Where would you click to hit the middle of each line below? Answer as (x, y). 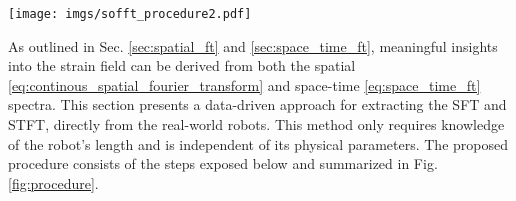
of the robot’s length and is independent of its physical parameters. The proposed (258, 143)
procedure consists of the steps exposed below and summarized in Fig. (223, 163)
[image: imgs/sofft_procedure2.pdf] (130, 14)
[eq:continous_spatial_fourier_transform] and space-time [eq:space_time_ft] (244, 84)
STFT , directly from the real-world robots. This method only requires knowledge (256, 124)
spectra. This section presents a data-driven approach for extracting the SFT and (257, 104)
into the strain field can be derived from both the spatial (182, 65)
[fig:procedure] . (53, 182)
